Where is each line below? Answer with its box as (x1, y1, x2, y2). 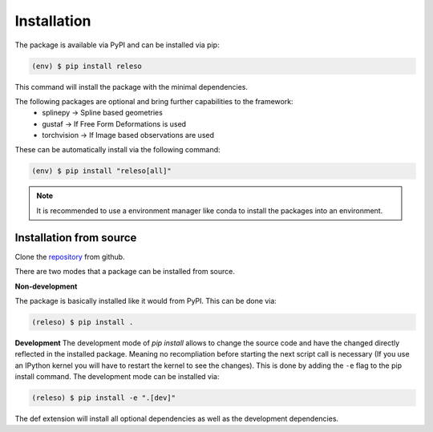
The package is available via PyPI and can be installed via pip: (14, 40, 220, 50)
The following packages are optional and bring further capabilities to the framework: (14, 96, 293, 106)
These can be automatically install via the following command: (14, 145, 221, 155)
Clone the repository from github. (14, 252, 125, 261)
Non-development (14, 281, 78, 291)
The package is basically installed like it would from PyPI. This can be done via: (14, 296, 277, 305)
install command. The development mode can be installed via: (14, 372, 220, 382)
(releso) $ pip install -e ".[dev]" (31, 394, 176, 402)
